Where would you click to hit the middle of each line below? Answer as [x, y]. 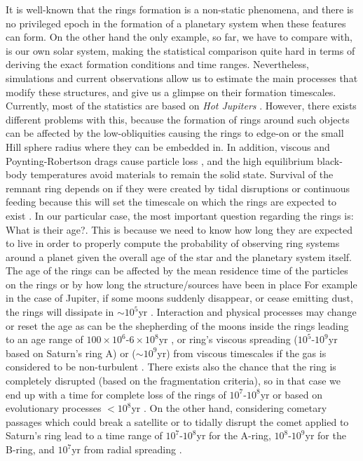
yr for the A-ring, [234, 435]
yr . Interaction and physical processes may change [247, 312]
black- [330, 160]
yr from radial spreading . [127, 449]
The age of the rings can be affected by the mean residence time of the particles [177, 270]
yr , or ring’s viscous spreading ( [228, 339]
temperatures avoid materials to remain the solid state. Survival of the [182, 174]
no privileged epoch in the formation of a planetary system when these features [176, 23]
